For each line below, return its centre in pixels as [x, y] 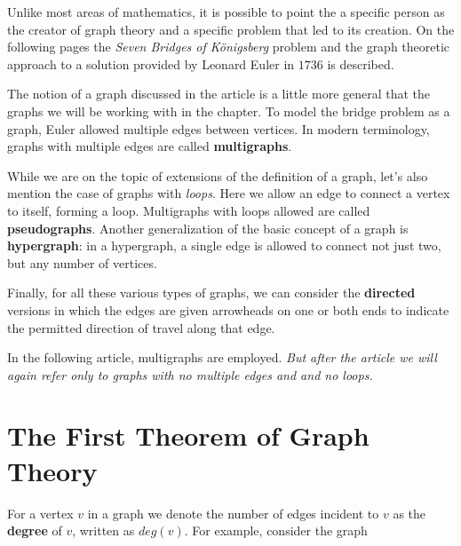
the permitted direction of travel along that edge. [141, 327]
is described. [361, 63]
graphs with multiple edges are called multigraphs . [150, 146]
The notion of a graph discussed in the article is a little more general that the [219, 94]
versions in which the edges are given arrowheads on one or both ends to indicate [228, 309]
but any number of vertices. [82, 262]
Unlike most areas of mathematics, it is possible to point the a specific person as [226, 12]
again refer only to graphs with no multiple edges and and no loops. [190, 374]
